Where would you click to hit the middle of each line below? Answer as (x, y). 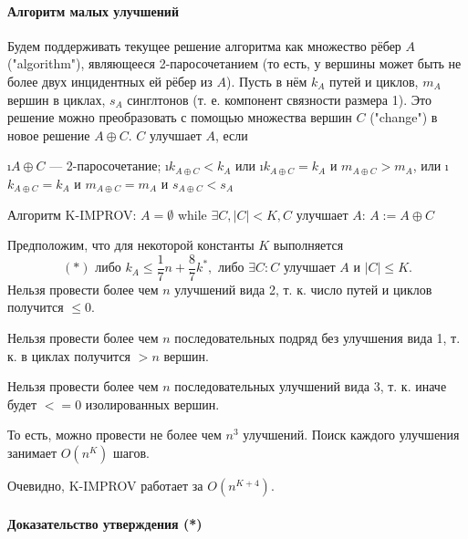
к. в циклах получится (69, 355)
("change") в (404, 117)
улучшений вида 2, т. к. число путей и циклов (303, 289)
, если (231, 135)
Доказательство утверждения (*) (105, 523)
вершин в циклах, (57, 99)
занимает (32, 452)
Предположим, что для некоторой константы (131, 245)
